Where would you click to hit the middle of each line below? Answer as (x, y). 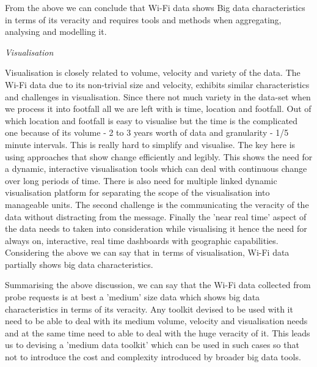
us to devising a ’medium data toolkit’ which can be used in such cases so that (152, 345)
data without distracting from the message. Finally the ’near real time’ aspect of (156, 216)
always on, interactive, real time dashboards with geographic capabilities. (142, 240)
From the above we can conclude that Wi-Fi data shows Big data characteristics (155, 7)
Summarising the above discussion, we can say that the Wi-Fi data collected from (158, 285)
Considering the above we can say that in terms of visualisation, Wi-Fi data (147, 252)
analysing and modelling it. (56, 32)
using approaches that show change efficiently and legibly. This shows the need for (159, 156)
